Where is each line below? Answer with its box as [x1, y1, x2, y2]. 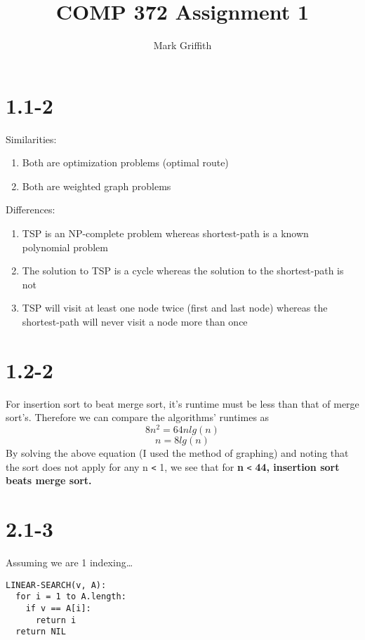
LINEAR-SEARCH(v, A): [6, 580, 107, 590]
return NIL [15, 627, 66, 637]
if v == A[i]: [25, 603, 91, 613]
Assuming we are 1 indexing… [6, 554, 133, 569]
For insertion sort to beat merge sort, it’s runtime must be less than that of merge [6, 396, 359, 411]
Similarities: [6, 131, 57, 146]
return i [35, 615, 77, 625]
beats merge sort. [6, 473, 92, 488]
